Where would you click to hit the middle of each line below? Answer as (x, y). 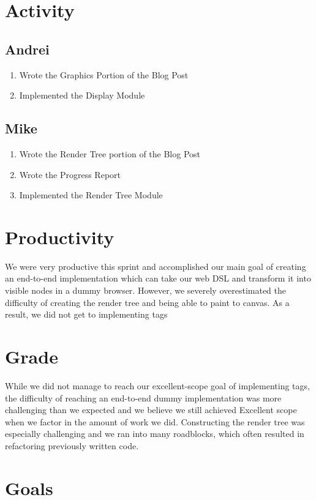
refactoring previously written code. (72, 445)
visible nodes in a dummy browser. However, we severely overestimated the (146, 290)
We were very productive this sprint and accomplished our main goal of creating (156, 266)
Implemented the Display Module (82, 95)
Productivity (60, 237)
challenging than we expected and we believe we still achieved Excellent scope (151, 410)
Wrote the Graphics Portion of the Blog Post (104, 74)
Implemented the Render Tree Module (91, 195)
